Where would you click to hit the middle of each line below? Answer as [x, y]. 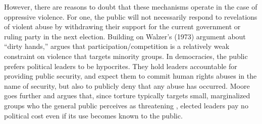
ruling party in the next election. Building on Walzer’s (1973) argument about [125, 36]
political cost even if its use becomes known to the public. [93, 115]
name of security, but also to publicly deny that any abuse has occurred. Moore [127, 85]
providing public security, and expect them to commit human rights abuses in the [130, 76]
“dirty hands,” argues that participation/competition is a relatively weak [117, 46]
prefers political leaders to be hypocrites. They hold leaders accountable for [121, 66]
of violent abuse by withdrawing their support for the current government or [122, 26]
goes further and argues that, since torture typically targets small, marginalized [127, 96]
